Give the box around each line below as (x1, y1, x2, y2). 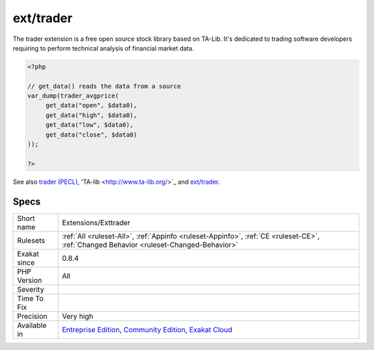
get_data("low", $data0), (45, 121, 134, 129)
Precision (17, 311, 48, 321)
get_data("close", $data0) (45, 130, 138, 139)
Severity (17, 284, 44, 294)
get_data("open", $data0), (45, 101, 138, 110)
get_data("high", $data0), (45, 111, 138, 119)
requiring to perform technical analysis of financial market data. (12, 44, 194, 52)
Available (17, 320, 47, 330)
